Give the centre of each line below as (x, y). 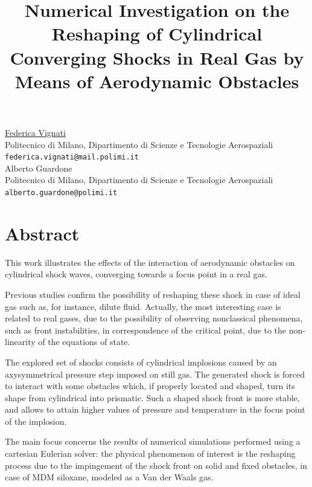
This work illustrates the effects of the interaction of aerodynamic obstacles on (150, 262)
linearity (20, 342)
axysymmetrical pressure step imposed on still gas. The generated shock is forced (155, 374)
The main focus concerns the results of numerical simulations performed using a (153, 441)
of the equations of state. (84, 342)
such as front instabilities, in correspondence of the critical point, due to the (146, 330)
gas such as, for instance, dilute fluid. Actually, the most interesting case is (143, 306)
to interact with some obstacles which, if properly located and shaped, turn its (150, 386)
